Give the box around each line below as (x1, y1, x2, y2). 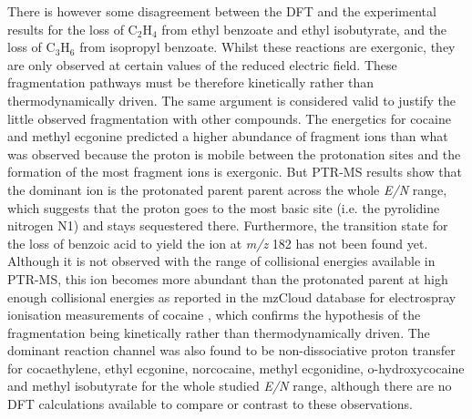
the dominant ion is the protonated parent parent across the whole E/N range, (7, 179, 447, 199)
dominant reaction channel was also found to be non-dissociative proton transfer (7, 341, 456, 360)
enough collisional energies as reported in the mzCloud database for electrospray (7, 287, 457, 306)
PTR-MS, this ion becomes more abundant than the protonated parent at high (7, 269, 448, 288)
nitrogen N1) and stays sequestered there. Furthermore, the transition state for (7, 216, 448, 235)
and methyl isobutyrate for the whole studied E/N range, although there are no (7, 376, 452, 395)
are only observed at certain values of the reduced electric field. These (7, 55, 397, 74)
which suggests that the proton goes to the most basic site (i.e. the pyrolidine (7, 198, 440, 217)
